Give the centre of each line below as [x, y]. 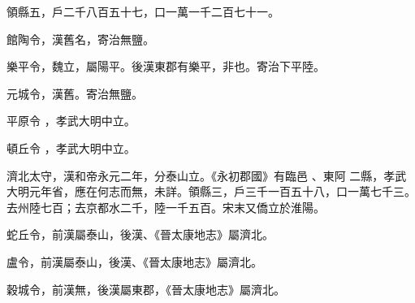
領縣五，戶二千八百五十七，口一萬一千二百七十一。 [143, 11]
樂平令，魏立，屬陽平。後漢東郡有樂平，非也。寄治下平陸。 [166, 66]
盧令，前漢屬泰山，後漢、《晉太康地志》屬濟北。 [134, 261]
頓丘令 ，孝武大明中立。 [71, 147]
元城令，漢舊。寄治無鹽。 [75, 93]
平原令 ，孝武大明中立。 [71, 121]
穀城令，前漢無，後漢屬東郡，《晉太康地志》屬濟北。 [146, 289]
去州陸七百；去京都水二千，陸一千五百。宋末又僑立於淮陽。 [166, 207]
